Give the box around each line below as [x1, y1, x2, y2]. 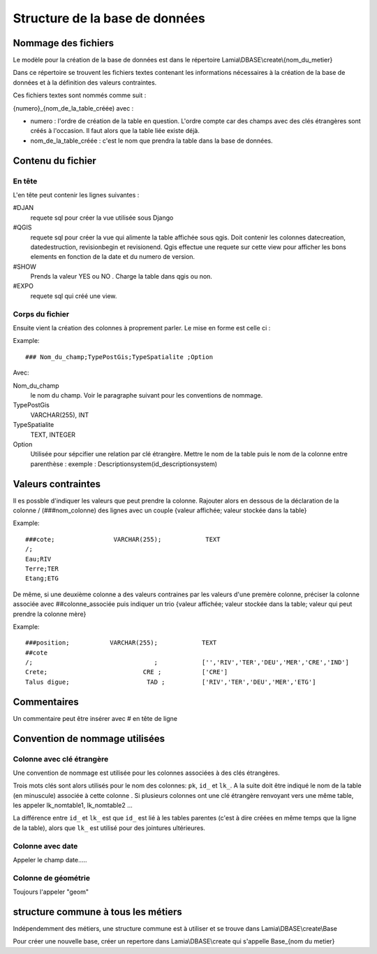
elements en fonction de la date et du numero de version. [30, 253, 195, 261]
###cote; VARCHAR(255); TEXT [25, 535, 221, 543]
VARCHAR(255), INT [30, 410, 89, 419]
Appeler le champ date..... [13, 856, 87, 864]
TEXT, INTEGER [30, 430, 76, 439]
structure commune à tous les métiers [13, 906, 183, 918]
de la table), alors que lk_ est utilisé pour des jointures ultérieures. [13, 823, 206, 832]
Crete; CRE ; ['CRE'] [25, 668, 228, 676]
